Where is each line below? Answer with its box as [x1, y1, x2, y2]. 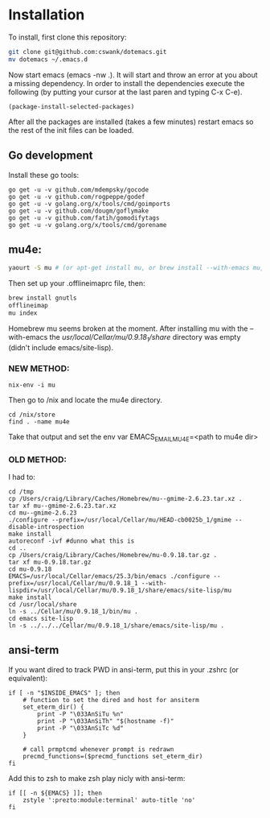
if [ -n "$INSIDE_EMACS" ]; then [8, 688, 121, 697]
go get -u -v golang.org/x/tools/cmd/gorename [8, 221, 167, 229]
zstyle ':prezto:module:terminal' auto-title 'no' [22, 795, 196, 804]
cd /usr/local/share [8, 601, 78, 609]
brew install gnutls [8, 294, 78, 303]
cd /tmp [8, 488, 35, 496]
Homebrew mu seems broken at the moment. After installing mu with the [8, 324, 248, 333]
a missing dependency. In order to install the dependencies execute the [8, 78, 245, 88]
